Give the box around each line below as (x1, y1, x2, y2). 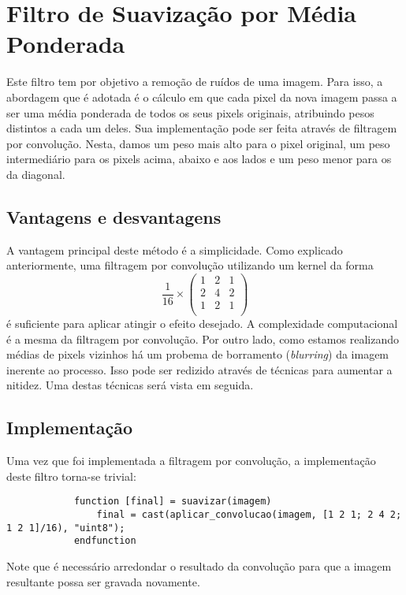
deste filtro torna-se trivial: (6, 467, 136, 484)
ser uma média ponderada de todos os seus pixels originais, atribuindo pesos (6, 104, 374, 121)
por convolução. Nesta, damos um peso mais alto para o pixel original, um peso (6, 135, 390, 151)
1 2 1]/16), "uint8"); (6, 522, 125, 534)
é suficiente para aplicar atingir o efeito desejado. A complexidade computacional (6, 315, 398, 332)
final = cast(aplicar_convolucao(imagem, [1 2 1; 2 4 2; (96, 509, 402, 521)
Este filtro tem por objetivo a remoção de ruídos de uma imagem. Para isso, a (6, 73, 383, 90)
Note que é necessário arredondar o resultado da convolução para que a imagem (6, 558, 392, 575)
